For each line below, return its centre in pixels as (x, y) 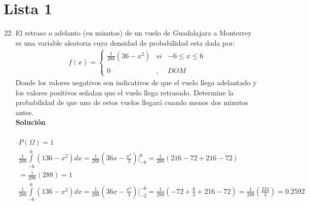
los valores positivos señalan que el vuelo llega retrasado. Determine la (125, 92)
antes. (25, 112)
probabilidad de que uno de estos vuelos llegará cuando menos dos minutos (132, 102)
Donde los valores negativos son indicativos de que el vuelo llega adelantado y (136, 82)
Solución (30, 122)
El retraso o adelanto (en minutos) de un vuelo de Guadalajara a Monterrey (133, 33)
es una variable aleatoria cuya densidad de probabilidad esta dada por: (125, 42)
